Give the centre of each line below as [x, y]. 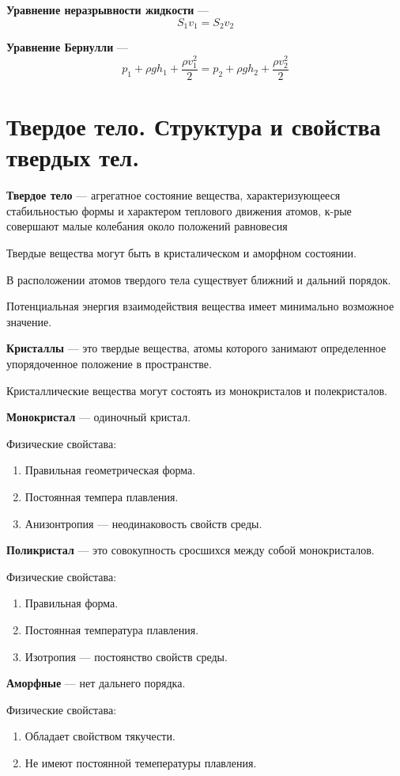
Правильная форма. [72, 603]
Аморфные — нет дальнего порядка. [96, 683]
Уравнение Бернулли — [67, 47]
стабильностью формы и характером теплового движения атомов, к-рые [179, 210]
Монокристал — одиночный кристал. [99, 417]
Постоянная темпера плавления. [102, 496]
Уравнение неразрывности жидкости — [108, 10]
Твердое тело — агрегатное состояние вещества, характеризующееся [174, 195]
